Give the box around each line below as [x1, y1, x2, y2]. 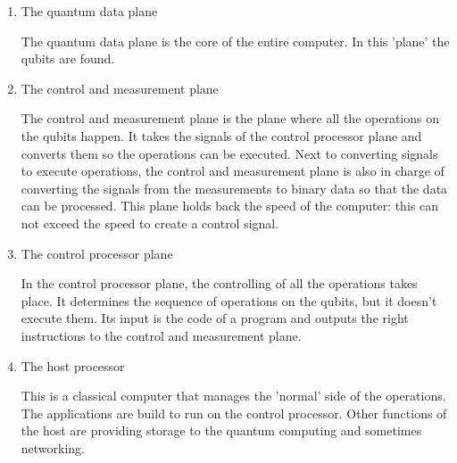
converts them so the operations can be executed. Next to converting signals [21, 144, 438, 162]
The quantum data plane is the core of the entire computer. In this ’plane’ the [21, 31, 450, 50]
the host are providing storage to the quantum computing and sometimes [21, 421, 422, 440]
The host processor [21, 356, 125, 375]
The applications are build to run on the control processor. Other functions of [21, 403, 447, 422]
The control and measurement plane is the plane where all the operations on [21, 109, 439, 128]
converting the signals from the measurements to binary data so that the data [21, 178, 448, 197]
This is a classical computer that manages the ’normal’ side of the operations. [21, 386, 446, 405]
